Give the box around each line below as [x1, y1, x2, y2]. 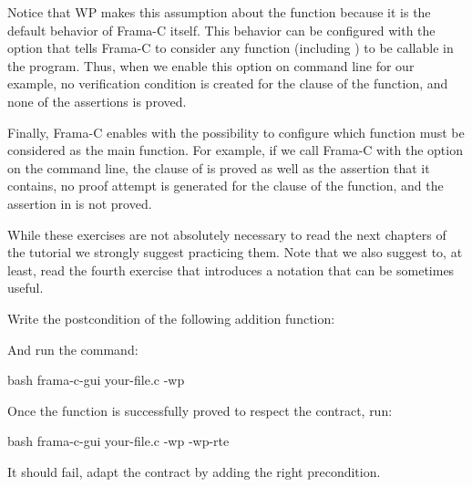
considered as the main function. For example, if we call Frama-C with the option [7, 140, 463, 160]
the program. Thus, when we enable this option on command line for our [7, 56, 415, 75]
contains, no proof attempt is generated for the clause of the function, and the [7, 176, 444, 195]
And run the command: [7, 339, 139, 358]
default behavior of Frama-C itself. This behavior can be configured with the [7, 20, 436, 39]
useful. [7, 278, 44, 297]
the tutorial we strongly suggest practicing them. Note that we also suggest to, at [7, 243, 463, 262]
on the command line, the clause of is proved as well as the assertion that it [7, 158, 430, 177]
